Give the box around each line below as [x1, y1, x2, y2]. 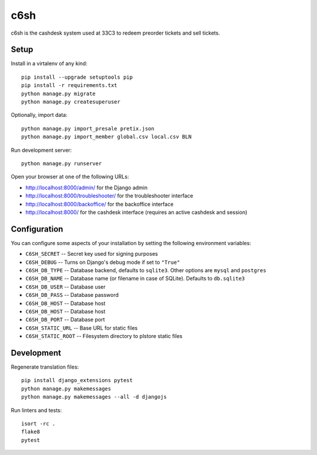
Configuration [11, 224, 63, 234]
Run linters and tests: [11, 406, 62, 414]
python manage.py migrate [21, 90, 96, 97]
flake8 [21, 429, 41, 435]
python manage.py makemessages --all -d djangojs [21, 394, 167, 400]
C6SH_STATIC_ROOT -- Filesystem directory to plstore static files [25, 333, 183, 340]
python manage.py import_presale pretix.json [21, 125, 155, 132]
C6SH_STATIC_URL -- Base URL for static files [25, 324, 138, 332]
